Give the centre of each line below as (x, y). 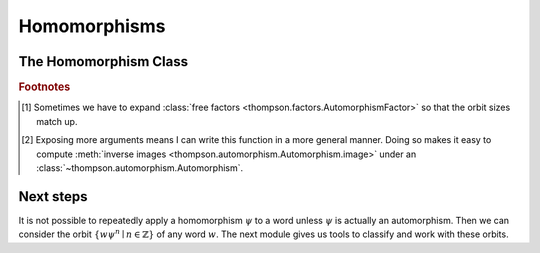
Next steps (53, 196)
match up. (57, 121)
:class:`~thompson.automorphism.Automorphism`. (140, 167)
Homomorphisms (92, 26)
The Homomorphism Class (103, 61)
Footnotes (44, 87)
